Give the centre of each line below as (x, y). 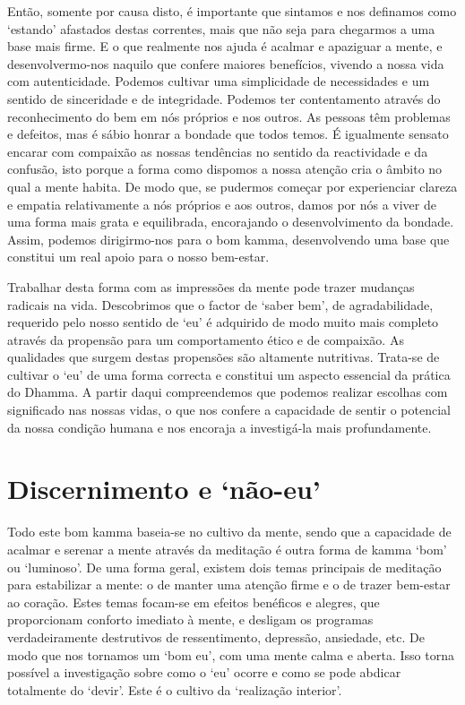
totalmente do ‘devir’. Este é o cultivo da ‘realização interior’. (175, 689)
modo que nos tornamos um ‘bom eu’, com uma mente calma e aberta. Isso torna (231, 654)
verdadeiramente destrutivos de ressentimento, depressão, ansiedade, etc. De (216, 636)
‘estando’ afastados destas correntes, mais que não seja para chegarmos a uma (221, 28)
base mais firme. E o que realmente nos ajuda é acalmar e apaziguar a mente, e (225, 46)
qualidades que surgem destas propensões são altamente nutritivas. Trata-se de (224, 357)
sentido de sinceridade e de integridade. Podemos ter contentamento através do (224, 98)
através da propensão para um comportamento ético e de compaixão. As (206, 339)
